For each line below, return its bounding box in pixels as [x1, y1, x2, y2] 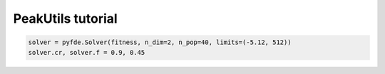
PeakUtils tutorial [13, 11, 118, 26]
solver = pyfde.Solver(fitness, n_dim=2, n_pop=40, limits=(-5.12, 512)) [28, 38, 292, 46]
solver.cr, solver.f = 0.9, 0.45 [28, 48, 145, 56]
